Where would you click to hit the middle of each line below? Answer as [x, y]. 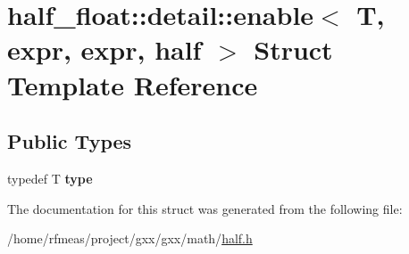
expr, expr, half [104, 49]
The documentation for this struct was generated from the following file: [205, 208]
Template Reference [133, 84]
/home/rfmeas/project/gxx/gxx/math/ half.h [130, 238]
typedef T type [50, 178]
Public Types [70, 141]
